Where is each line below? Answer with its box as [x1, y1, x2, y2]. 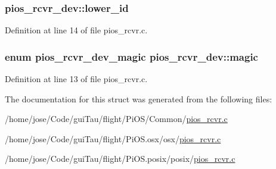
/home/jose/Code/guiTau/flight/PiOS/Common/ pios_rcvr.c [5, 112, 228, 125]
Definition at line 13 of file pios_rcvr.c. [5, 73, 148, 85]
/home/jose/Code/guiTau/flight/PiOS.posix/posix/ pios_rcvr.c [5, 152, 235, 165]
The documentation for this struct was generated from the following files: [5, 92, 272, 105]
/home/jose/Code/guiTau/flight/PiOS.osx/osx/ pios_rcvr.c [5, 132, 221, 145]
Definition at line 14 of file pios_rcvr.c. [5, 24, 148, 36]
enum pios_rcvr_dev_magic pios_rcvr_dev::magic [5, 49, 258, 64]
